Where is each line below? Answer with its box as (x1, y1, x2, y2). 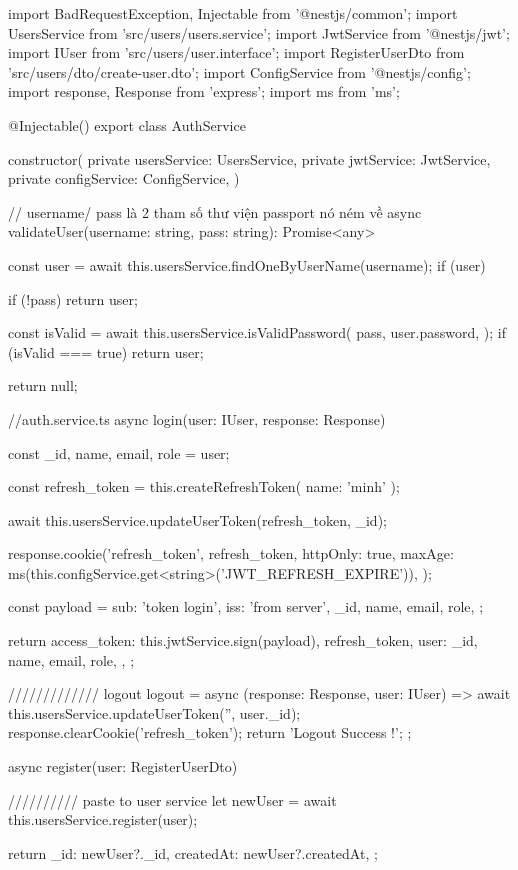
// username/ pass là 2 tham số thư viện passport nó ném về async (8, 201, 422, 222)
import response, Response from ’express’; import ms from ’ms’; (8, 81, 400, 102)
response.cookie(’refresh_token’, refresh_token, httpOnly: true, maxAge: (8, 543, 454, 564)
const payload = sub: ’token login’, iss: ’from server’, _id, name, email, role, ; (8, 596, 484, 617)
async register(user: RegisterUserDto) (8, 756, 238, 777)
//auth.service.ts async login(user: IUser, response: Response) (8, 408, 386, 429)
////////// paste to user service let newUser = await (8, 789, 337, 810)
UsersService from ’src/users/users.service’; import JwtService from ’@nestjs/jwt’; (8, 22, 510, 43)
